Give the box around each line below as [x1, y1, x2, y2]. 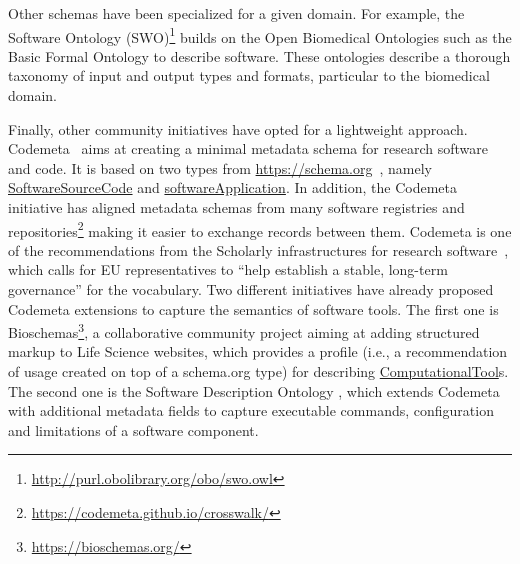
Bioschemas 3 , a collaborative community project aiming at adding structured [8, 319, 480, 342]
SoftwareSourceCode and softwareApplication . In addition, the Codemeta [8, 177, 458, 198]
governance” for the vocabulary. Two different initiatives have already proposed [8, 279, 494, 300]
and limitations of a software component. [8, 419, 259, 440]
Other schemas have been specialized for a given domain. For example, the [8, 3, 465, 23]
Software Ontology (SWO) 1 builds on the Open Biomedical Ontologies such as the [8, 23, 512, 47]
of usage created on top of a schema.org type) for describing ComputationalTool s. [8, 361, 509, 382]
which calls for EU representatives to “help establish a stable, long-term [8, 259, 448, 280]
